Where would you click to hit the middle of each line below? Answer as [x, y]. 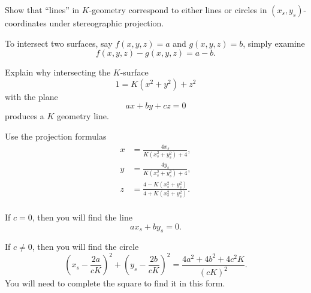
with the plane [31, 96]
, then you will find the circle [85, 247]
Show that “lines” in [42, 10]
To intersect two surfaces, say [59, 43]
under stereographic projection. [107, 23]
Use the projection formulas [56, 136]
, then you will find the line [82, 217]
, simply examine [274, 43]
